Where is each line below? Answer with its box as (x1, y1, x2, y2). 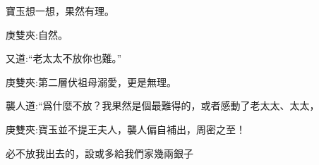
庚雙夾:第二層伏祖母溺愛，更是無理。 (6, 74, 176, 89)
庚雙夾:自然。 (6, 27, 68, 42)
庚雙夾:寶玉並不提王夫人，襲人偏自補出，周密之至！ (6, 121, 246, 136)
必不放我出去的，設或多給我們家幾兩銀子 (6, 145, 193, 160)
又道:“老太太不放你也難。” (6, 51, 122, 66)
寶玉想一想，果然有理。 (6, 4, 114, 18)
